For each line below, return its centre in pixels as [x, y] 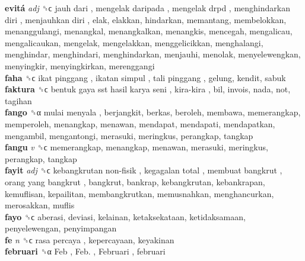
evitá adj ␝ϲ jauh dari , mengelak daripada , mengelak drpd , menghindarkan [147, 8]
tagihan [18, 100]
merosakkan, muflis [40, 205]
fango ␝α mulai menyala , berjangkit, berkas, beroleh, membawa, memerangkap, [153, 112]
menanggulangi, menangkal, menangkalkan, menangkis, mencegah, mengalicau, [149, 31]
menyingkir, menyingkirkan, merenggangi [80, 65]
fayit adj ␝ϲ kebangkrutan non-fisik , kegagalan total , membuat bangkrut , [144, 170]
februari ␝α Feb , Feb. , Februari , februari [85, 251]
